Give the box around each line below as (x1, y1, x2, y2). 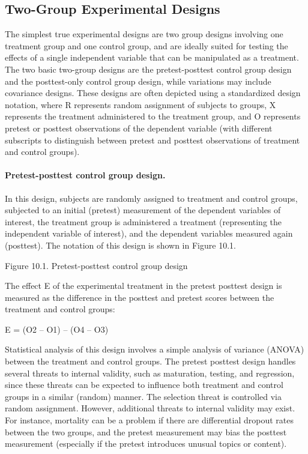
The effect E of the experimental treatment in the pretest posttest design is (5, 279, 282, 292)
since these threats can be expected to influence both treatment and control (5, 378, 283, 391)
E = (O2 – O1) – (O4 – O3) (5, 322, 109, 335)
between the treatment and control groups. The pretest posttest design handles (5, 355, 296, 368)
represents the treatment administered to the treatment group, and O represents (5, 110, 301, 123)
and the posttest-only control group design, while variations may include (5, 74, 271, 87)
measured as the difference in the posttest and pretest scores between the (5, 291, 274, 303)
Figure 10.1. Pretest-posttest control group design (5, 259, 188, 271)
